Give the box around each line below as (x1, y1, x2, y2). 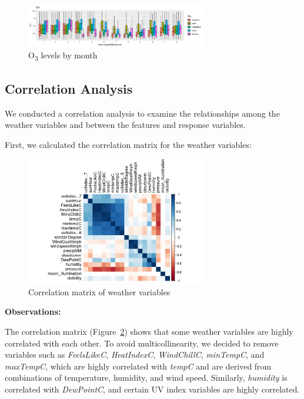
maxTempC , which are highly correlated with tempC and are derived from (5, 360, 272, 372)
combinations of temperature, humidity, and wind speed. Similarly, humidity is (5, 371, 288, 384)
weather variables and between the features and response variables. (5, 118, 246, 131)
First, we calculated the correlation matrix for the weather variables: (5, 138, 252, 150)
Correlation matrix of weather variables (28, 285, 171, 298)
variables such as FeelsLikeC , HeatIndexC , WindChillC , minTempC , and (5, 348, 265, 361)
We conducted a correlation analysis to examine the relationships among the (5, 107, 280, 119)
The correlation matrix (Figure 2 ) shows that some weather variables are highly (5, 325, 293, 337)
